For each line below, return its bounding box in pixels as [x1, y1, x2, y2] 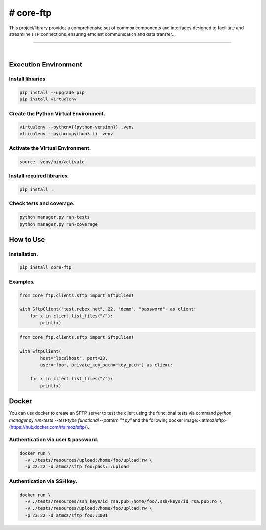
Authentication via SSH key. [9, 478, 78, 485]
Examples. [9, 278, 35, 285]
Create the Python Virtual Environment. [9, 110, 106, 117]
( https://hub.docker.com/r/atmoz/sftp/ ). [9, 424, 90, 430]
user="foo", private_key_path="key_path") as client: [40, 362, 173, 368]
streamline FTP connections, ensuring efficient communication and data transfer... [9, 31, 176, 37]
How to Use [9, 235, 45, 244]
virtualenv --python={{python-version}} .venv [19, 124, 134, 130]
